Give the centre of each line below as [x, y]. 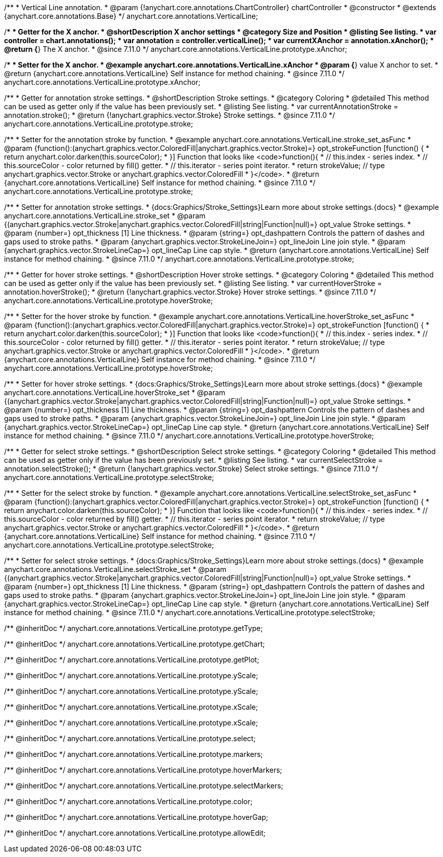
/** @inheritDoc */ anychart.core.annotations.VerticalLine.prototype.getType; [134, 628]
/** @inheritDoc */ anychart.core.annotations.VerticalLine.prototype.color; [128, 801]
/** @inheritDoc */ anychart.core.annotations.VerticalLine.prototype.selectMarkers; [144, 786]
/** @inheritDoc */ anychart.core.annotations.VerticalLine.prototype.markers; [134, 754]
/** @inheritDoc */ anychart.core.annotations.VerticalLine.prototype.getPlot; [132, 660]
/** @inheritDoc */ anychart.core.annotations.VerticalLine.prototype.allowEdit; [135, 833]
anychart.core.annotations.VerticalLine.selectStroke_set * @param [115, 569]
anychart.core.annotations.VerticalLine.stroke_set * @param [105, 216]
